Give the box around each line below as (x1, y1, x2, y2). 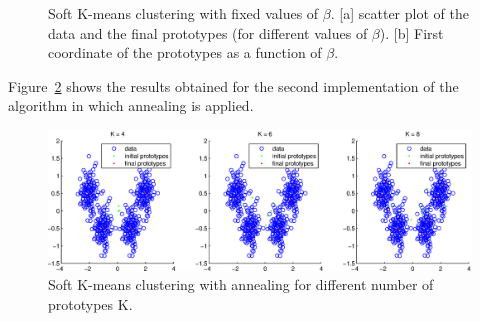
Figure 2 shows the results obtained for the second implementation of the (8, 75, 459, 96)
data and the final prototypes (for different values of (48, 22, 368, 43)
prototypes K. (48, 293, 133, 314)
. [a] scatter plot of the (330, 3, 469, 23)
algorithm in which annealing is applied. (8, 95, 254, 116)
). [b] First (379, 22, 444, 43)
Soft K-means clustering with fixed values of (48, 3, 319, 23)
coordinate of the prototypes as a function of (48, 42, 322, 63)
